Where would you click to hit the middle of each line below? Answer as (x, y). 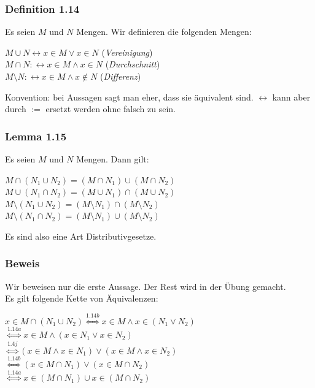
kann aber (291, 97)
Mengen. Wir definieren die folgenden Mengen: (164, 32)
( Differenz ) (121, 76)
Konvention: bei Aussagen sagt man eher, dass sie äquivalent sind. (129, 97)
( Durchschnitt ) (133, 64)
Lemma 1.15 (36, 136)
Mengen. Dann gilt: (113, 159)
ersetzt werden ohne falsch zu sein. (111, 109)
